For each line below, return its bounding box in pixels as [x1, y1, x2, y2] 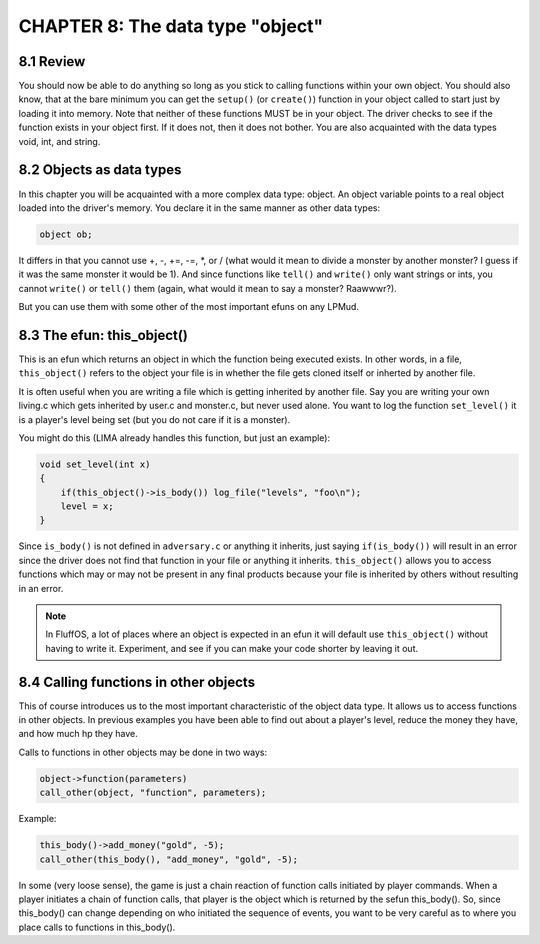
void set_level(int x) [39, 458, 151, 470]
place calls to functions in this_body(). [18, 921, 176, 933]
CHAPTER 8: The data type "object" [18, 15, 324, 37]
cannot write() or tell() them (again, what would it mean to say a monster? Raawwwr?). [18, 282, 397, 294]
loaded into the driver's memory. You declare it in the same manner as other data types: [18, 201, 380, 214]
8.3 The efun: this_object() [18, 326, 189, 344]
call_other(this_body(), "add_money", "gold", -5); [39, 853, 299, 865]
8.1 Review [18, 53, 86, 70]
